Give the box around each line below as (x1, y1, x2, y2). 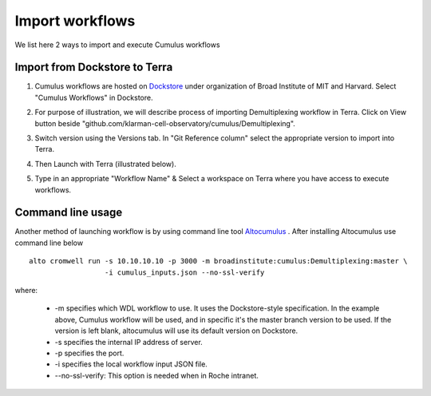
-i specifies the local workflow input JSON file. (54, 359, 208, 369)
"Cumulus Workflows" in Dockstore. (34, 93, 153, 102)
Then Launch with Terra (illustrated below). (34, 159, 177, 168)
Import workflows (14, 12, 136, 30)
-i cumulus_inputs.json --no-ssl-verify (104, 267, 265, 277)
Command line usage (14, 206, 123, 220)
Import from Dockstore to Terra (14, 61, 173, 74)
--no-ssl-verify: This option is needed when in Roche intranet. (54, 370, 259, 380)
